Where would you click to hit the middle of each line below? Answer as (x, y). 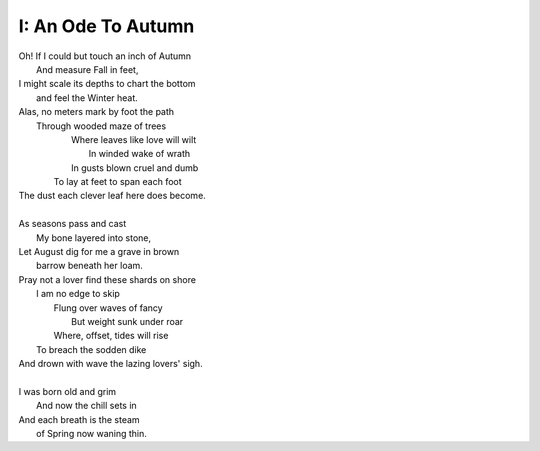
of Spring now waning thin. (91, 434)
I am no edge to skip (78, 294)
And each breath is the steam (79, 419)
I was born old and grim (67, 391)
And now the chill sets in (86, 406)
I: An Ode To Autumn (106, 26)
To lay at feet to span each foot (117, 182)
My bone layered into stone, (94, 237)
